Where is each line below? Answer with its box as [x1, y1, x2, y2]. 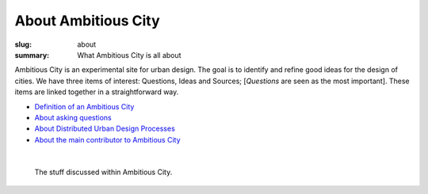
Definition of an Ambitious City [34, 101, 135, 111]
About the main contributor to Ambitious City [34, 135, 182, 144]
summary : [14, 50, 50, 59]
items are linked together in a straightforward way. [14, 87, 179, 97]
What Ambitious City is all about [77, 50, 182, 59]
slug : [14, 40, 32, 49]
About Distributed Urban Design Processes [34, 124, 176, 134]
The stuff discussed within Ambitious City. [34, 167, 173, 177]
